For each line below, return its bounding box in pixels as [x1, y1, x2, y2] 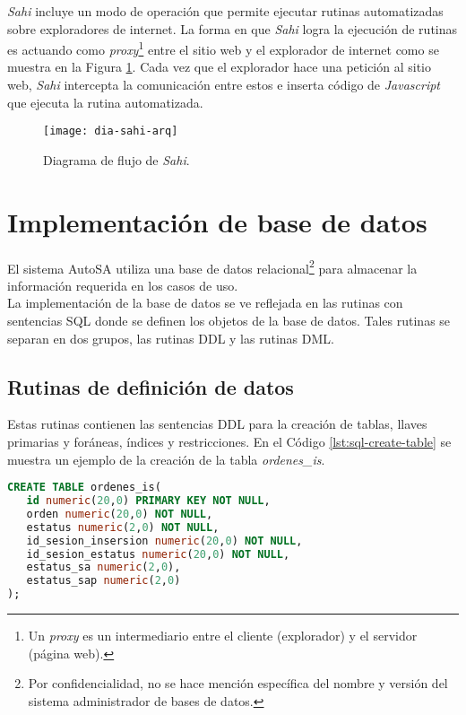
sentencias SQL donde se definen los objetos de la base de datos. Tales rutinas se [7, 311, 451, 330]
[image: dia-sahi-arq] [43, 125, 178, 138]
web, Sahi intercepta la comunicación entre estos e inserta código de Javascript [7, 75, 441, 94]
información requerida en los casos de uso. [7, 275, 238, 294]
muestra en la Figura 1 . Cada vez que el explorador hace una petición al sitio [7, 57, 432, 76]
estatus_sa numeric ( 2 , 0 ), [26, 561, 181, 574]
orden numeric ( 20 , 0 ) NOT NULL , [26, 507, 213, 520]
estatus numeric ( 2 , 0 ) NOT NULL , [26, 520, 220, 534]
